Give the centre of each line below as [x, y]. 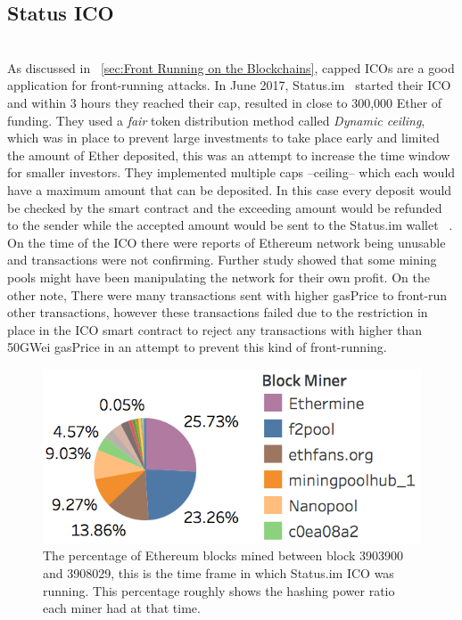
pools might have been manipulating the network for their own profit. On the [219, 277]
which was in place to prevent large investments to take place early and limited [223, 138]
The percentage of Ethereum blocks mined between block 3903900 [223, 555]
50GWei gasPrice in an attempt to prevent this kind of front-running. [197, 347]
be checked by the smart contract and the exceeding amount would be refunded [225, 207]
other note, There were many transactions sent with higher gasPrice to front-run [227, 294]
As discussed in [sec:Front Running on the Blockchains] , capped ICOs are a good [231, 67]
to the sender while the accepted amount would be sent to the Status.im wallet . [230, 225]
